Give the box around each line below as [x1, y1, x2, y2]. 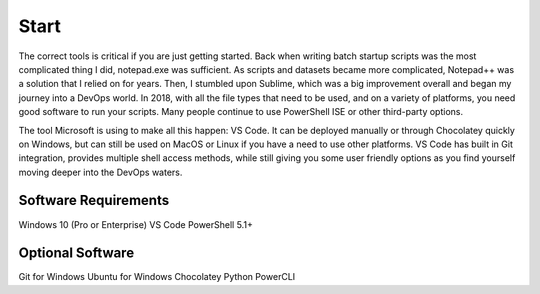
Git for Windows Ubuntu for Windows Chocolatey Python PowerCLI [18, 271, 296, 283]
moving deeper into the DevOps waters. [18, 166, 183, 178]
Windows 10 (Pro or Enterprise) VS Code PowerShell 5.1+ [18, 218, 254, 230]
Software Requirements [18, 192, 170, 209]
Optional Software [18, 245, 135, 262]
